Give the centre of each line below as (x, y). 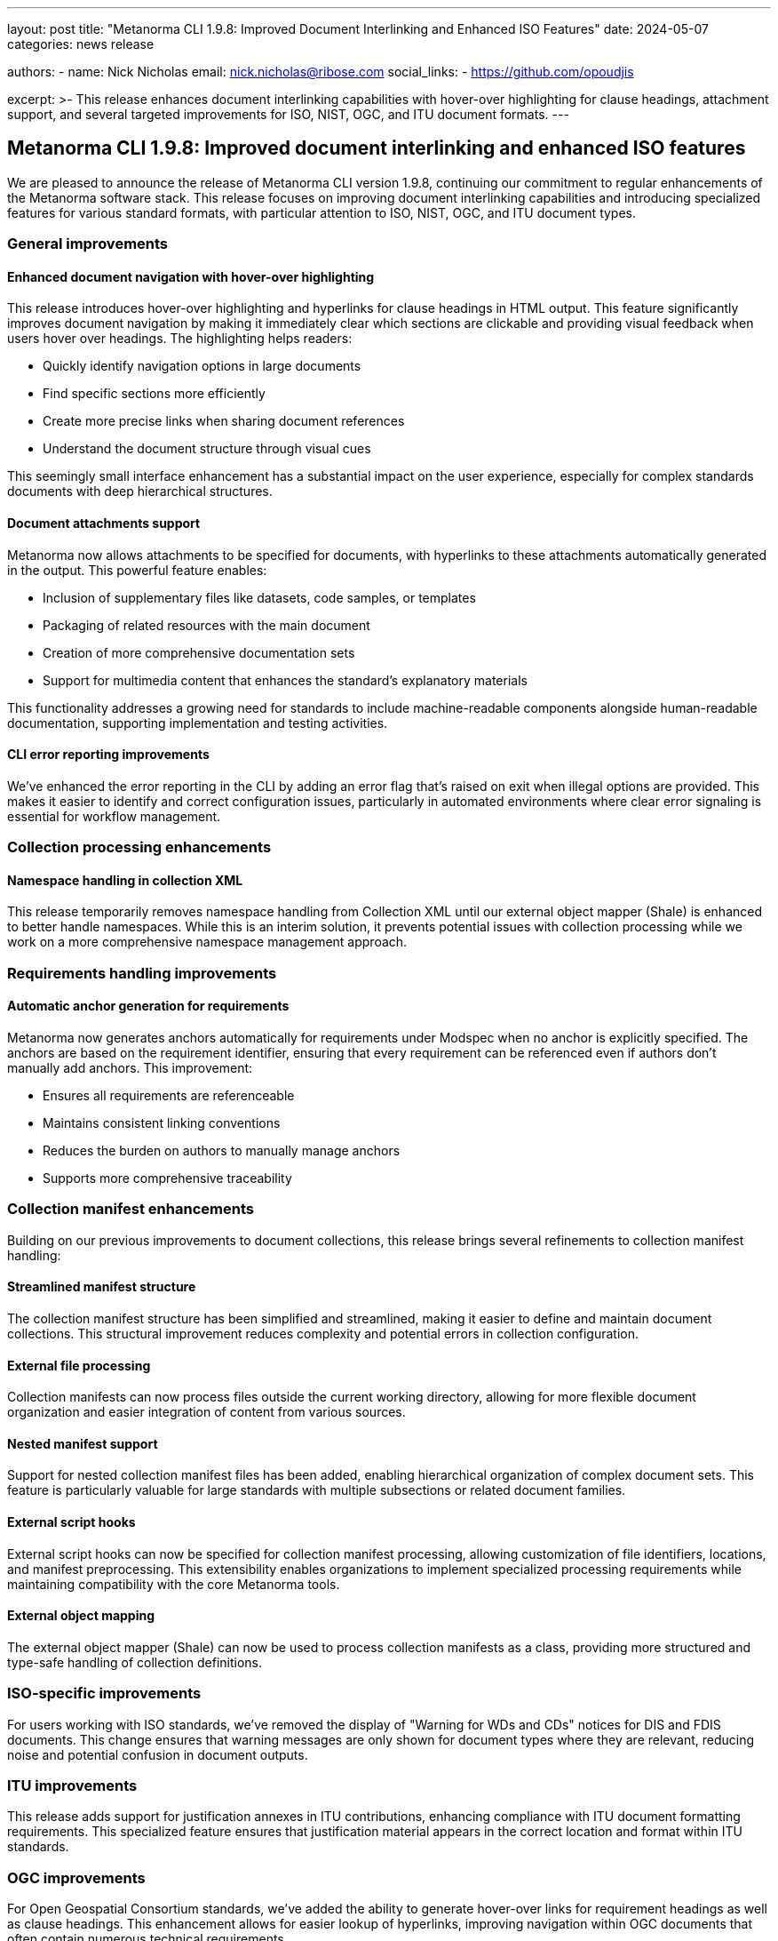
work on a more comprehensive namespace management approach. (207, 942)
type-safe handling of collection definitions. (135, 1662)
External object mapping (81, 1616)
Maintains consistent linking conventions (162, 1123)
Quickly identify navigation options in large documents (202, 366)
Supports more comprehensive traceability (167, 1178)
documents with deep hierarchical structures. (140, 491)
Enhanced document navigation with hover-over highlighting (191, 276)
